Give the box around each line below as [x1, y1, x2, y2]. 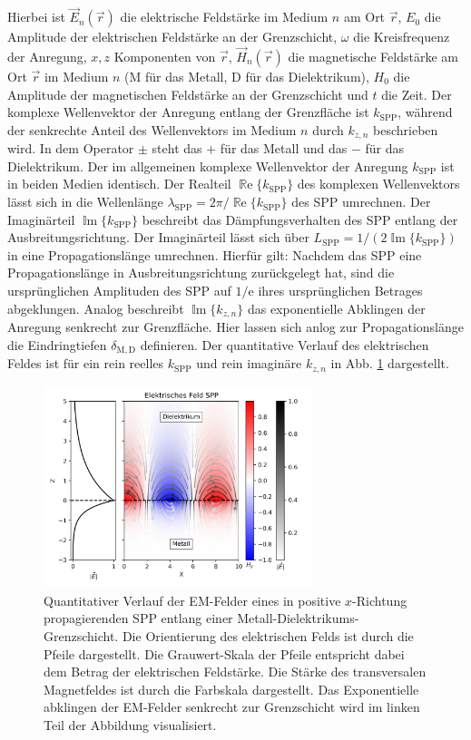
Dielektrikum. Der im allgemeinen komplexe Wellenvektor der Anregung [7, 156, 408, 175]
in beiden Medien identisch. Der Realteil [7, 174, 231, 193]
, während [397, 102, 453, 122]
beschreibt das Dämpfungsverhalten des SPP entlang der [142, 209, 458, 229]
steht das [152, 139, 202, 158]
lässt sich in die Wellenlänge [7, 192, 163, 211]
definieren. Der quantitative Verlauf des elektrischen [140, 335, 429, 354]
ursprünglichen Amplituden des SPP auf [7, 281, 231, 300]
